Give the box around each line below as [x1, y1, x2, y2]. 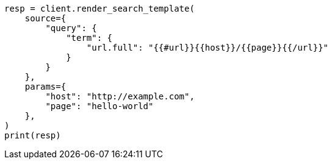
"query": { [45, 23, 97, 33]
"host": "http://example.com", [45, 91, 195, 101]
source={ [24, 13, 67, 23]
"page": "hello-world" [45, 101, 154, 111]
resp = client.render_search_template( [4, 4, 195, 13]
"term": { [66, 33, 113, 43]
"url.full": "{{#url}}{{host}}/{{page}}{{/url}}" [86, 43, 329, 52]
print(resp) [4, 130, 61, 140]
